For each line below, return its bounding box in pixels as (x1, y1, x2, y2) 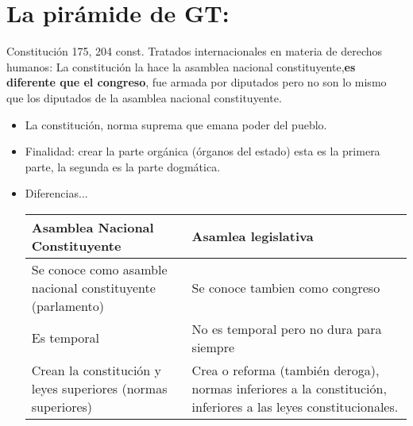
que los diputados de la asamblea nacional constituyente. (6, 89, 282, 106)
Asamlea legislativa (191, 227, 314, 246)
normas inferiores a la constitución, (191, 378, 387, 397)
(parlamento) (31, 296, 104, 315)
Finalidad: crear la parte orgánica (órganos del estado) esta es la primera (25, 143, 380, 159)
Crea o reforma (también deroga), (191, 360, 380, 379)
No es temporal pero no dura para (191, 319, 382, 338)
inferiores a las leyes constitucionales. (191, 397, 399, 416)
